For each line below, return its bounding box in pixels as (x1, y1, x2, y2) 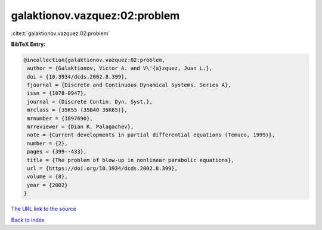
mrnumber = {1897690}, (27, 115, 94, 122)
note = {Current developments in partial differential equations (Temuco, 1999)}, (27, 132, 275, 138)
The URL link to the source (11, 206, 77, 213)
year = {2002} (27, 182, 68, 188)
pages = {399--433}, (27, 148, 87, 155)
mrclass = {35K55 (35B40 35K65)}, (27, 107, 128, 113)
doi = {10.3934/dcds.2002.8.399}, (27, 73, 128, 80)
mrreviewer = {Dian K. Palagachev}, (27, 123, 134, 130)
